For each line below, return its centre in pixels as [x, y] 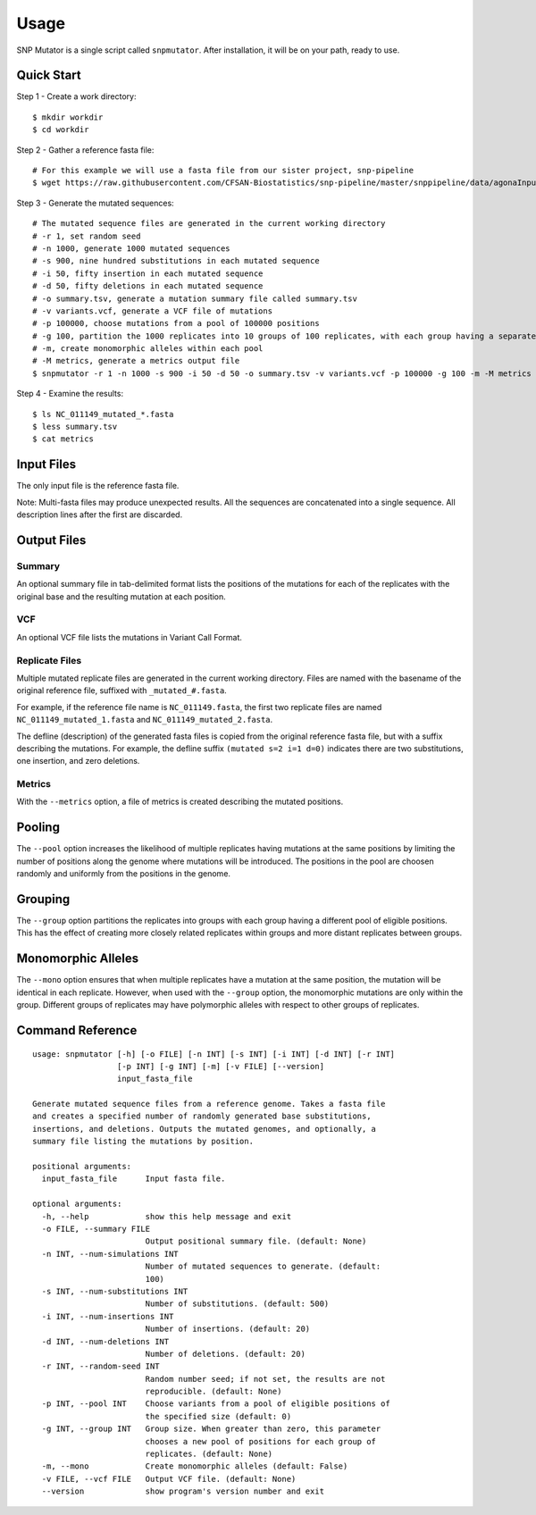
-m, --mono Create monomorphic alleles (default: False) [195, 1466]
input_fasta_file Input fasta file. [134, 1179]
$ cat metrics [63, 439]
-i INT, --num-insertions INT [108, 1316]
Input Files [46, 465]
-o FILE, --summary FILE [96, 1229]
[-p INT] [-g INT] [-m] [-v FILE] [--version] [221, 1066]
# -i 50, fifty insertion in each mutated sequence [148, 273]
